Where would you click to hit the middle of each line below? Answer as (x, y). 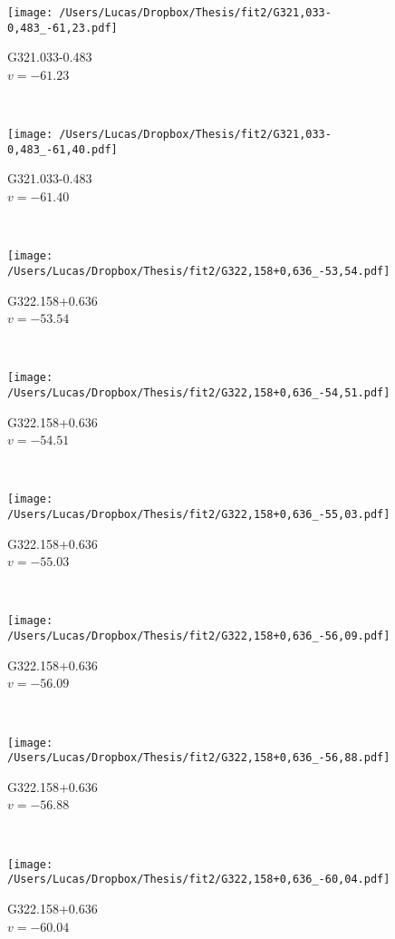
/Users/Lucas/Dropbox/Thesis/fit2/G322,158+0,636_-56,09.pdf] (199, 636)
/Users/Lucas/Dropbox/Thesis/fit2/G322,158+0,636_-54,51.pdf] (199, 392)
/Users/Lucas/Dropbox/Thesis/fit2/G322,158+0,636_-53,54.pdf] (199, 271)
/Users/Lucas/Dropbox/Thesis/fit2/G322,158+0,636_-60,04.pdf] (199, 880)
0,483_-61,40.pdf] (63, 149)
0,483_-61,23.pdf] (63, 28)
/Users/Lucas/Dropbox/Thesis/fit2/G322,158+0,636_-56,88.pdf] (199, 758)
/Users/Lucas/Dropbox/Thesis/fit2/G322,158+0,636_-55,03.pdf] (199, 515)
